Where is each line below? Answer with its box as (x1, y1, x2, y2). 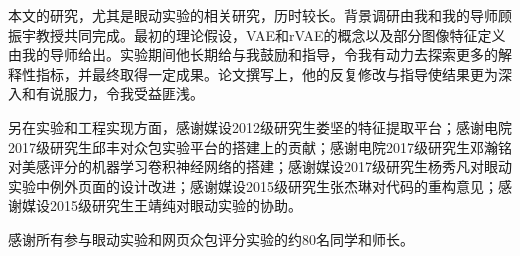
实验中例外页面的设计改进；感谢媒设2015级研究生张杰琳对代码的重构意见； (8, 175, 498, 196)
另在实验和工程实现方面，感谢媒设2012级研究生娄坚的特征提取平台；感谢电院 (8, 116, 512, 137)
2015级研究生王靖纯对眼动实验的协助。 (49, 195, 302, 216)
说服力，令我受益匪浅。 (49, 83, 204, 104)
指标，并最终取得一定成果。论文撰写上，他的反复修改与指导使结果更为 (35, 63, 498, 84)
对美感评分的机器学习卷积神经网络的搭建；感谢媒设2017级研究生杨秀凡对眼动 (8, 156, 512, 177)
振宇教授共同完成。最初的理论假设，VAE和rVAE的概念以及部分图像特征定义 (8, 24, 506, 45)
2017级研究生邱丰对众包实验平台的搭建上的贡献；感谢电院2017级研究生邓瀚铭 (8, 136, 512, 157)
